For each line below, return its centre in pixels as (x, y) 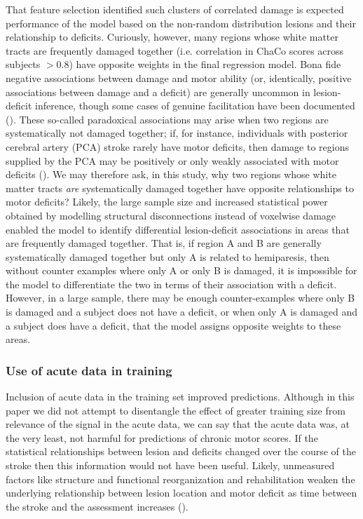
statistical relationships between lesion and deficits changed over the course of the (181, 451)
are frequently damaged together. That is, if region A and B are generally (164, 243)
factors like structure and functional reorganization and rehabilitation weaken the (180, 479)
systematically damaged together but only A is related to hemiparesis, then (167, 256)
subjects (23, 64)
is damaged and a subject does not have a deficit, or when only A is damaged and (181, 312)
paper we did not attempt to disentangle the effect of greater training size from (176, 410)
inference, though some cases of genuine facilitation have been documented (195, 106)
